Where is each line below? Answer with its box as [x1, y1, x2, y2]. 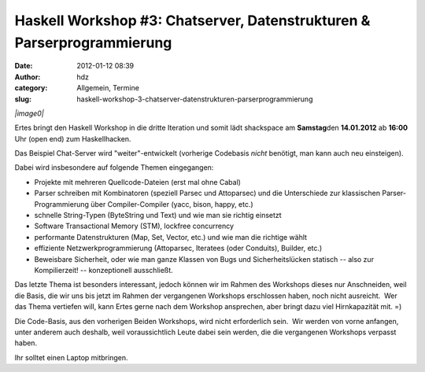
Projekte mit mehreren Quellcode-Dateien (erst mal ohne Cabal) [34, 177, 242, 186]
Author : [14, 72, 41, 82]
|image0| [14, 109, 45, 118]
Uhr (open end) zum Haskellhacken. [14, 134, 131, 143]
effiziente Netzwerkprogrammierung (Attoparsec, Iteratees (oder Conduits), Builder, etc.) [34, 244, 323, 253]
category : [14, 83, 48, 93]
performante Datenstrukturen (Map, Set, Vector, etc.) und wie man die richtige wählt [34, 232, 307, 241]
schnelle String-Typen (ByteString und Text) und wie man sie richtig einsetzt [34, 211, 283, 220]
